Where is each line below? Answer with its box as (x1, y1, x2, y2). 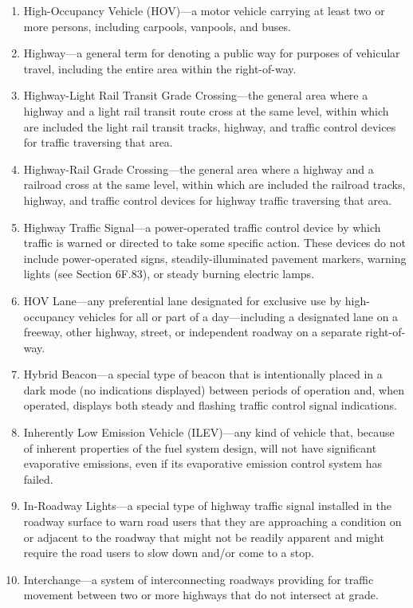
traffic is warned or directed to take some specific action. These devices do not (23, 234, 406, 251)
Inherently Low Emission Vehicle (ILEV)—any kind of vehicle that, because (23, 424, 395, 441)
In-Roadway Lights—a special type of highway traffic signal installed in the (23, 497, 391, 514)
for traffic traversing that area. (23, 134, 173, 151)
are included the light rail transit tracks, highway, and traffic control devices (23, 118, 396, 135)
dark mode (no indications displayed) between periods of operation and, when (23, 381, 404, 398)
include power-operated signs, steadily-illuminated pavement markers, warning (23, 249, 407, 266)
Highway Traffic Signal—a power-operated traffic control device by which (23, 218, 381, 235)
